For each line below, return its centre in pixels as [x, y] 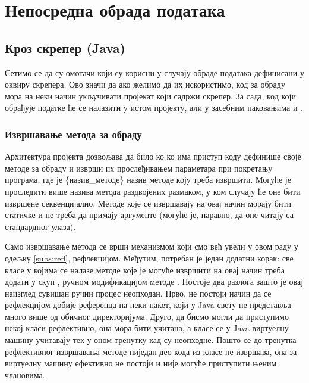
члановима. [25, 374]
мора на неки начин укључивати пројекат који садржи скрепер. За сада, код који [150, 96]
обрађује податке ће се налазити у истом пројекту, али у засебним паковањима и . [154, 108]
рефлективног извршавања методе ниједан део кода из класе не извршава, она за [151, 351]
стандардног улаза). [40, 226]
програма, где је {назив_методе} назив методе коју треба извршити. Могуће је [148, 180]
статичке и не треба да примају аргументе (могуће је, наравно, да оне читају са [149, 215]
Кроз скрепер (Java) [65, 47]
